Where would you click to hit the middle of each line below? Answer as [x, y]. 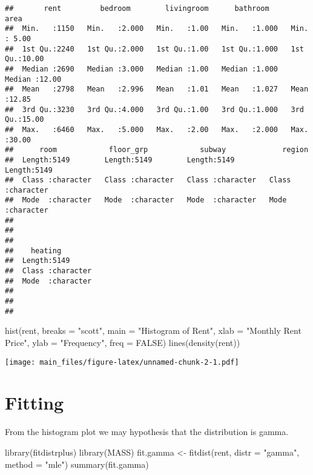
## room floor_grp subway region [157, 150]
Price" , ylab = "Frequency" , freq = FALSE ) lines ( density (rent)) [123, 342]
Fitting [35, 403]
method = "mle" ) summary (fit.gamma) [77, 464]
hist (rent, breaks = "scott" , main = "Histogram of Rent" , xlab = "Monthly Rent [153, 331]
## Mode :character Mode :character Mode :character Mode [146, 200]
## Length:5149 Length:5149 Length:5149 [120, 160]
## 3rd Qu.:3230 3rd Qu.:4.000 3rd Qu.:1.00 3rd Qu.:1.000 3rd [154, 109]
